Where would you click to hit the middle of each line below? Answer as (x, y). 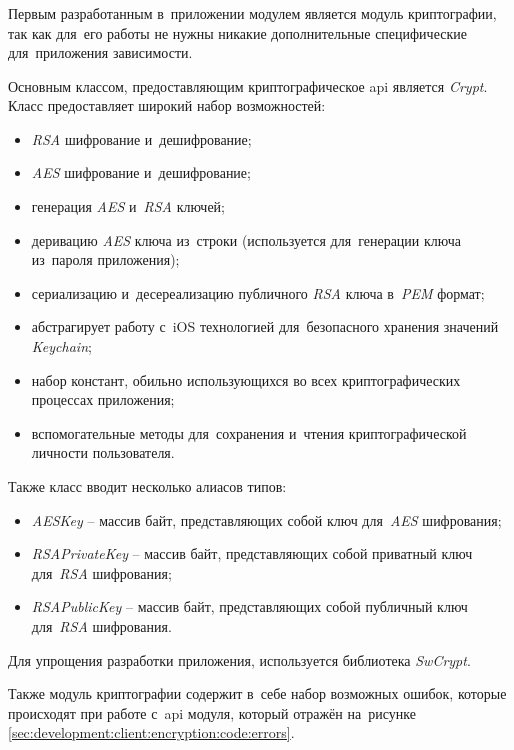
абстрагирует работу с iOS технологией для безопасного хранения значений (265, 326)
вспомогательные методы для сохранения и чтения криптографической (249, 432)
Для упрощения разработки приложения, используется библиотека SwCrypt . (239, 659)
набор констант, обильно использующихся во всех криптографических (246, 379)
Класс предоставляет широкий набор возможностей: (167, 105)
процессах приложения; (103, 399)
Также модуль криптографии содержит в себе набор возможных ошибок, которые (257, 693)
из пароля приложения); (105, 259)
